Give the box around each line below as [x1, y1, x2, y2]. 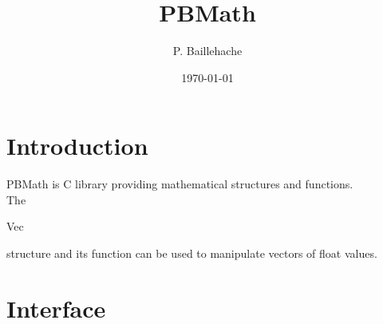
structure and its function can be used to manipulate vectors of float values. [6, 245, 377, 262]
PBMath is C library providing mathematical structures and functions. [6, 176, 353, 192]
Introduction [6, 129, 148, 162]
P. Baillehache [172, 42, 243, 59]
